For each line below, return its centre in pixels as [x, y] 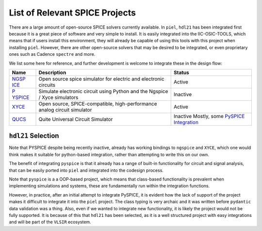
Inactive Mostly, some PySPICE [209, 116]
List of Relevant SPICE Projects [72, 13]
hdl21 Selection [34, 136]
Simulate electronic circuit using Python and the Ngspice [103, 91]
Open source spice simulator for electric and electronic [101, 79]
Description [52, 72]
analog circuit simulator [65, 110]
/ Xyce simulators [58, 97]
